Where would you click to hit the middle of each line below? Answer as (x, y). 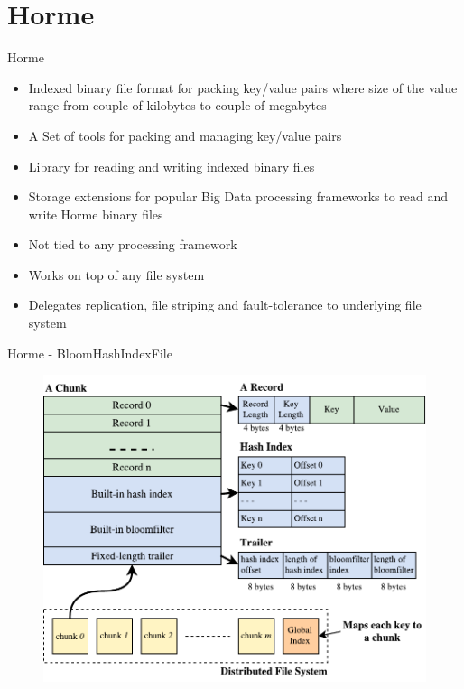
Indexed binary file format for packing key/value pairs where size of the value (243, 87)
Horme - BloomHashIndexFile (90, 353)
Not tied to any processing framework (133, 244)
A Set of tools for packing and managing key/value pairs (185, 135)
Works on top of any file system (116, 274)
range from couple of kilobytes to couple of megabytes (177, 105)
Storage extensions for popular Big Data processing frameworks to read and (238, 196)
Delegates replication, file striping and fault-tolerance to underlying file (225, 305)
